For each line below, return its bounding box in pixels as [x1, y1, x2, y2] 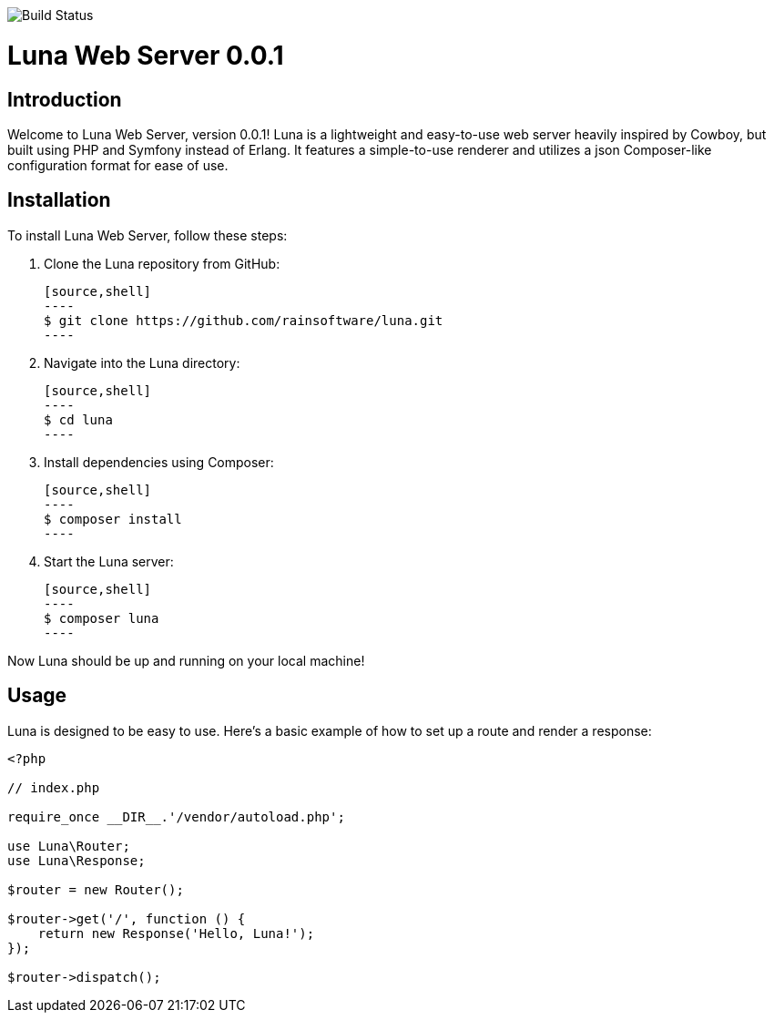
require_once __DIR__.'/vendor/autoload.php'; [7, 809, 345, 824]
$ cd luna [44, 412, 113, 427]
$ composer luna [44, 610, 159, 626]
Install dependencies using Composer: [44, 454, 274, 470]
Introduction [7, 87, 122, 111]
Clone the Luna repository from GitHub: [44, 255, 280, 271]
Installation [7, 189, 111, 212]
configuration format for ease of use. [7, 157, 229, 173]
